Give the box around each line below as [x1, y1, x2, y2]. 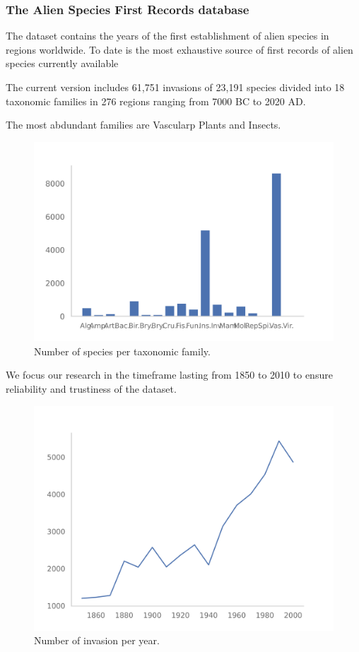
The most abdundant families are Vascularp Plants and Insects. [6, 117, 281, 132]
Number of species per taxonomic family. [34, 343, 211, 358]
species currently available [6, 56, 119, 71]
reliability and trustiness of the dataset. [6, 381, 177, 396]
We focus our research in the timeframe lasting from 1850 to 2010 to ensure [6, 367, 333, 382]
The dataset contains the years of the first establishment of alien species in [6, 28, 329, 43]
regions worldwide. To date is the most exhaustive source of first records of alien [6, 42, 353, 57]
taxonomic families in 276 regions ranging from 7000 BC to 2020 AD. [6, 93, 306, 108]
